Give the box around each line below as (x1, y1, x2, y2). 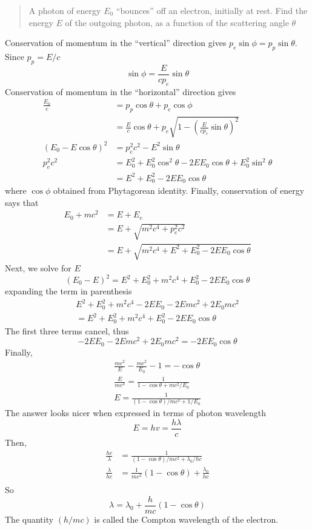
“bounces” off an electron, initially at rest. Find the (116, 4, 308, 16)
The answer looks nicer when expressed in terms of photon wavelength (5, 406, 267, 419)
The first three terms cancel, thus (5, 324, 129, 337)
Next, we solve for (5, 261, 71, 274)
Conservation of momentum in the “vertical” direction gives (5, 36, 227, 49)
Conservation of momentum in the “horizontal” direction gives (5, 85, 236, 98)
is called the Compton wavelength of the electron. (94, 512, 279, 525)
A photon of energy (28, 4, 101, 16)
